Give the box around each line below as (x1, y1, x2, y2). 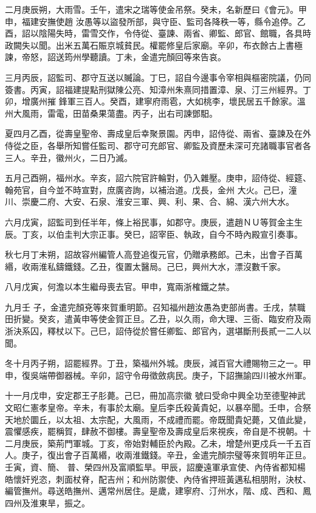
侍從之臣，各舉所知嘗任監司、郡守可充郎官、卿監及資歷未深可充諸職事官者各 (5, 139, 311, 151)
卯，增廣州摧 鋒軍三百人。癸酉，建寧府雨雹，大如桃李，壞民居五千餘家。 (5, 95, 297, 108)
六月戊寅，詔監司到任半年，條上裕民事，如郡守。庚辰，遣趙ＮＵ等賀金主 (5, 215, 294, 228)
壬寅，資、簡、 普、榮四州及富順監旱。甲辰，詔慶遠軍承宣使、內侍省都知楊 (5, 461, 306, 473)
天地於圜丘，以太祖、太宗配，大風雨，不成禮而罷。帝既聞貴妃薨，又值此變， (5, 413, 311, 425)
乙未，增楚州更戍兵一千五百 (200, 436, 311, 449)
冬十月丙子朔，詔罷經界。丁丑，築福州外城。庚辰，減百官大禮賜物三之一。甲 (5, 357, 311, 370)
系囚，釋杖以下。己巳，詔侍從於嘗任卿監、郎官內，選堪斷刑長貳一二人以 (21, 325, 311, 337)
